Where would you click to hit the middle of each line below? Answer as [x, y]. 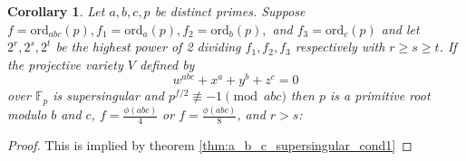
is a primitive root [380, 95]
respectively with [340, 47]
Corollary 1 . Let [56, 11]
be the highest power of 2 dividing [148, 47]
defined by [167, 64]
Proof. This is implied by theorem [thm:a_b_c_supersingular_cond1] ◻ [210, 145]
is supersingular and [109, 95]
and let [400, 28]
